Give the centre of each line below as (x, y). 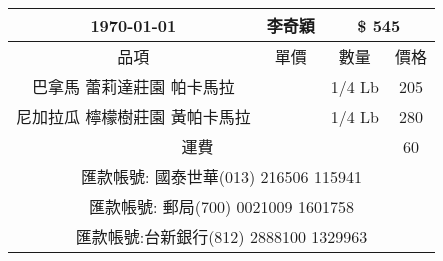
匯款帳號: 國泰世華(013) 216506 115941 (221, 176)
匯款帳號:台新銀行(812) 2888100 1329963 (221, 236)
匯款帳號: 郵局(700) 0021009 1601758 (221, 206)
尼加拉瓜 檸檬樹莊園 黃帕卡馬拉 (133, 116)
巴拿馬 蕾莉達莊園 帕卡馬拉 (133, 86)
